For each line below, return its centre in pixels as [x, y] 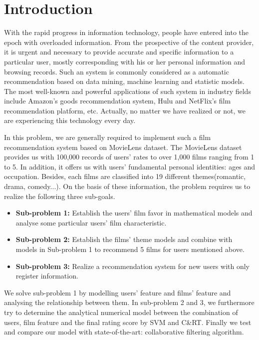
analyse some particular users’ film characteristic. [91, 222]
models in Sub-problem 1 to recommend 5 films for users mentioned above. [130, 249]
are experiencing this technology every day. [70, 120]
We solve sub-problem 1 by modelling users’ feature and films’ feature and [118, 292]
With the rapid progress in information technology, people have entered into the [126, 32]
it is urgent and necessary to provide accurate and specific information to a [119, 52]
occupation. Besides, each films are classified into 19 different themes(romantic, [125, 176]
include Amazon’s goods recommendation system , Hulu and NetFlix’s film [118, 101]
